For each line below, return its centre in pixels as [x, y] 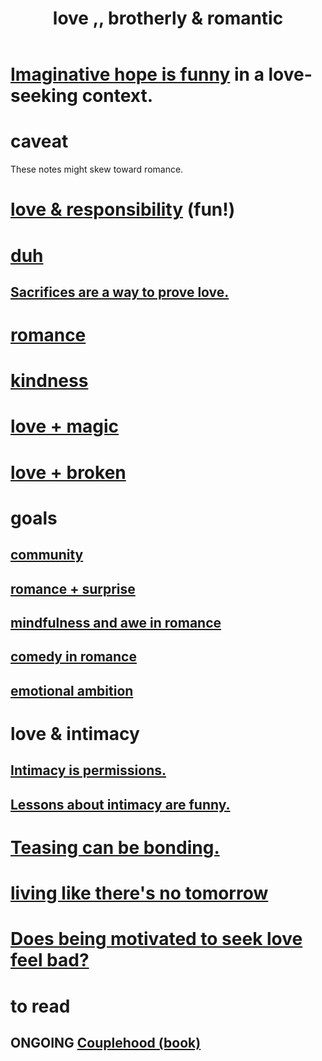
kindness [49, 381]
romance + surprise [73, 588]
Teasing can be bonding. [115, 847]
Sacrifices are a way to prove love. [120, 292]
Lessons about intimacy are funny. [120, 804]
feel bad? [50, 960]
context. [117, 96]
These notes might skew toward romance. [97, 169]
